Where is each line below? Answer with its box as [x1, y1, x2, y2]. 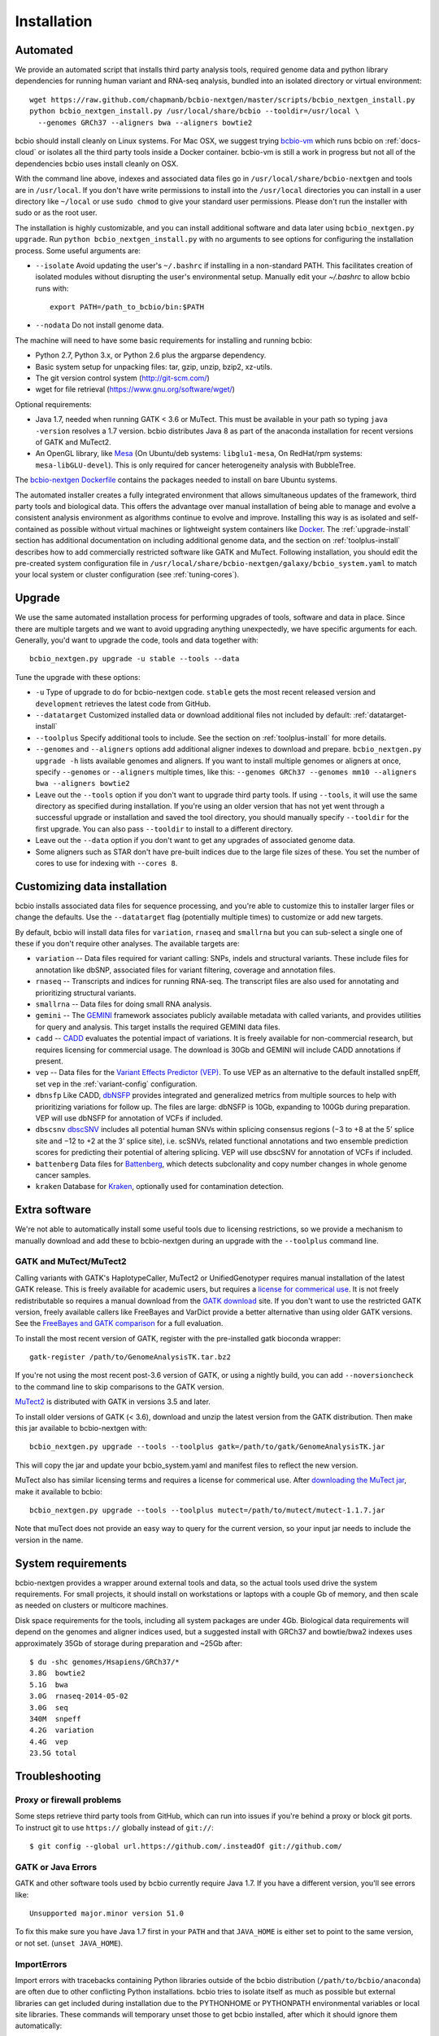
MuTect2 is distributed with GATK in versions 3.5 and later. [15, 1397, 211, 1406]
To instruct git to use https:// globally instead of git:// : [15, 1823, 215, 1832]
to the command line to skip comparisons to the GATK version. [15, 1381, 224, 1392]
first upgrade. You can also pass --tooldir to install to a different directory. [35, 823, 293, 834]
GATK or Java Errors [15, 1861, 98, 1872]
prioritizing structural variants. [35, 988, 137, 998]
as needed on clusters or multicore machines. [15, 1600, 168, 1610]
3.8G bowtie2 [29, 1669, 85, 1678]
